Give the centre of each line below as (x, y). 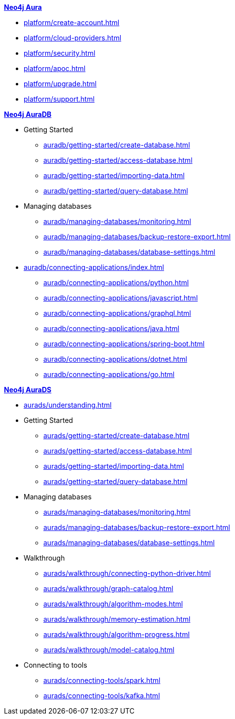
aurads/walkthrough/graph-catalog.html (108, 588)
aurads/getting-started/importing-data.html (114, 466)
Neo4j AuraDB (28, 114)
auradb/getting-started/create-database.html (117, 145)
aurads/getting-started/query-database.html (116, 481)
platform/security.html (60, 53)
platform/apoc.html (55, 68)
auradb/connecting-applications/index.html (94, 267)
